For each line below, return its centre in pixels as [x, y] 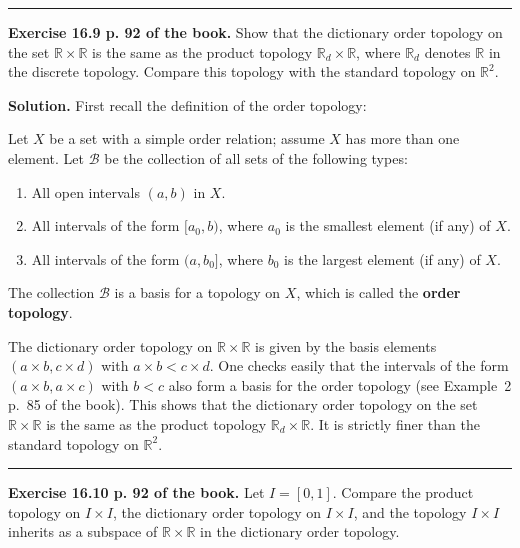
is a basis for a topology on [197, 292]
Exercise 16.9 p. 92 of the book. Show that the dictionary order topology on [255, 32]
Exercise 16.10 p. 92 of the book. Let [136, 492]
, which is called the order [378, 292]
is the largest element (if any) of [382, 258]
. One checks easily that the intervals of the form [359, 365]
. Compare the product [403, 492]
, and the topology [410, 511]
